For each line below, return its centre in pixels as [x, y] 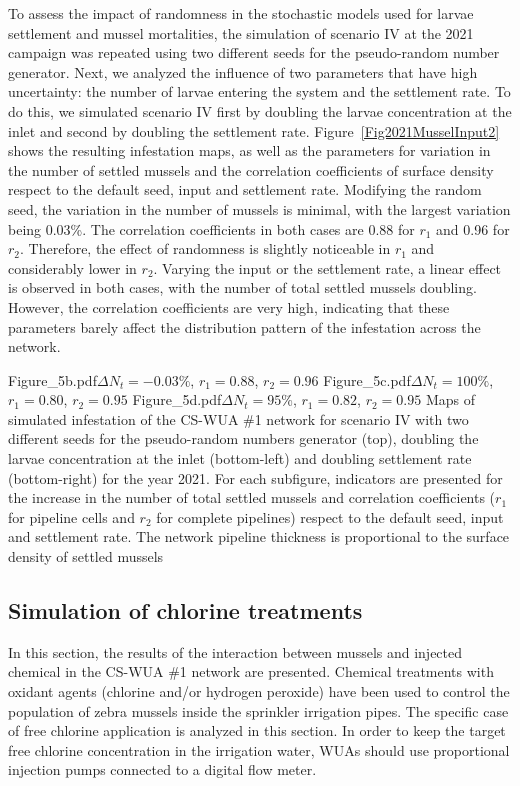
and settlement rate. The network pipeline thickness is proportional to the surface [259, 536]
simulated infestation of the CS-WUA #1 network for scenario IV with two [238, 418]
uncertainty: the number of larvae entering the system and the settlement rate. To [259, 91]
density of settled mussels [86, 556]
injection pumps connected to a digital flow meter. [162, 769]
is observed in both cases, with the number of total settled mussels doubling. [242, 287]
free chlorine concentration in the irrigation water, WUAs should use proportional [259, 749]
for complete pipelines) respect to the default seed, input [330, 516]
